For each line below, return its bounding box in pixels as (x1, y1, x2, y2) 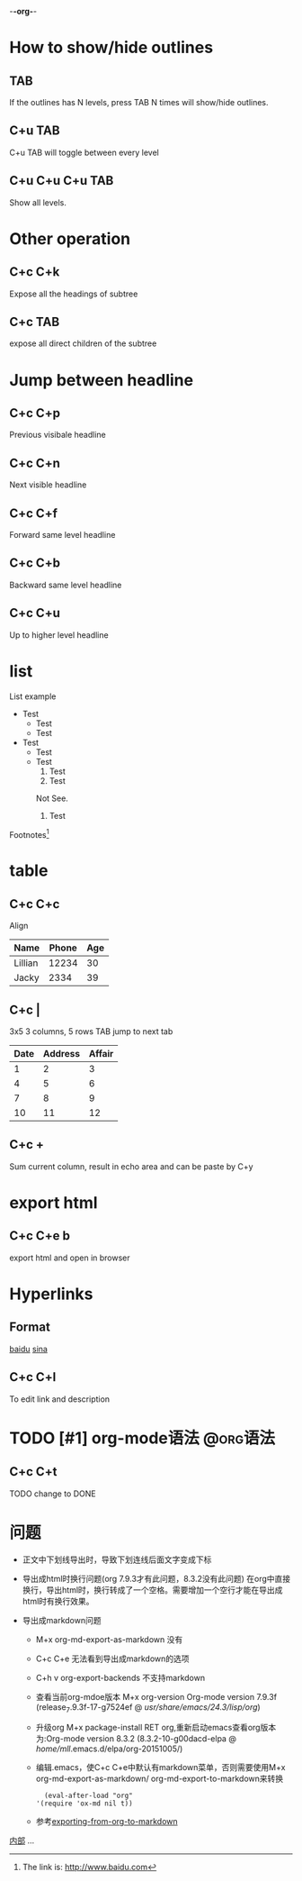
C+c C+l (9, 1369, 57, 1385)
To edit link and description (9, 1394, 111, 1404)
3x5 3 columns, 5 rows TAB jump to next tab (9, 1026, 173, 1037)
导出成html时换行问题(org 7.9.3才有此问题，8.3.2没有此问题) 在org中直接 (22, 1573, 291, 1584)
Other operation (9, 228, 131, 249)
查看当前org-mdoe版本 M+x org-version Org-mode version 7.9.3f (35, 1691, 277, 1702)
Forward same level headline (9, 530, 116, 541)
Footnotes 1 (9, 827, 49, 840)
